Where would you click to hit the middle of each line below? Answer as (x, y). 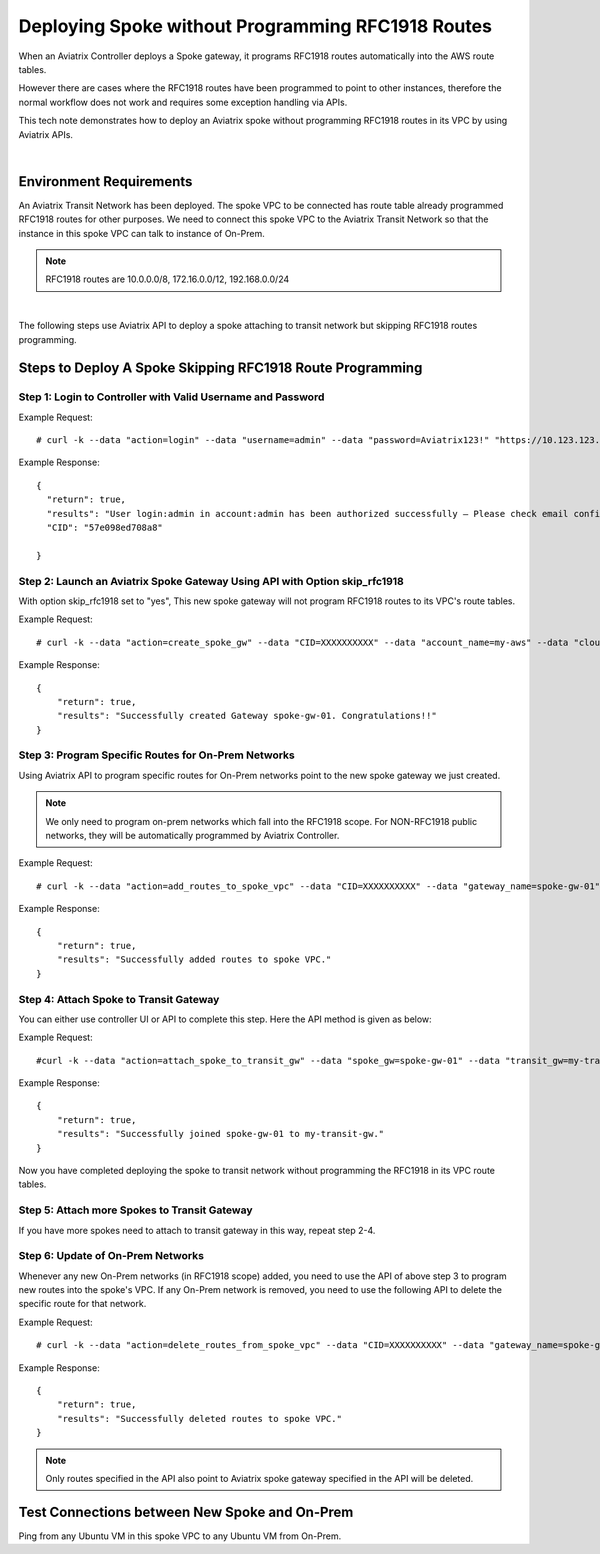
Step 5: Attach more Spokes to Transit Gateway (136, 1210)
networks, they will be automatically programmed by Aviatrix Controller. (192, 835)
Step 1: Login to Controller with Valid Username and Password (171, 397)
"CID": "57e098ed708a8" (105, 528)
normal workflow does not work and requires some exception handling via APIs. (183, 102)
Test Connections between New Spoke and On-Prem (186, 1511)
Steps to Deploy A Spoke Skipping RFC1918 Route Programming (220, 368)
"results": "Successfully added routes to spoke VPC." (194, 959)
